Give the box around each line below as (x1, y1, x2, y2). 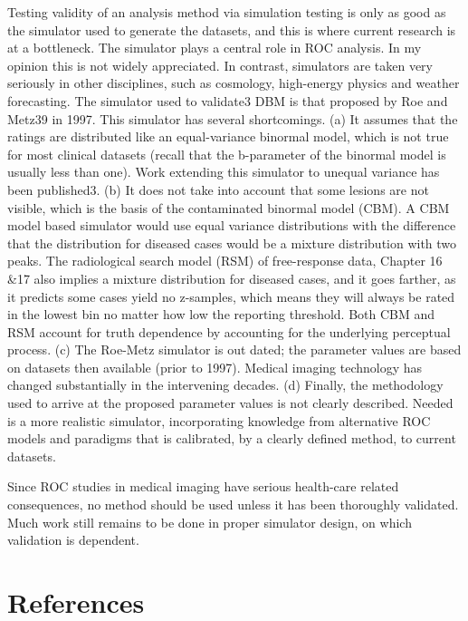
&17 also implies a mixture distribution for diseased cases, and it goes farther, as (7, 268, 456, 287)
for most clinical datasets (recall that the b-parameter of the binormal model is (7, 144, 446, 163)
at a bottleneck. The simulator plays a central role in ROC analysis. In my (7, 38, 422, 57)
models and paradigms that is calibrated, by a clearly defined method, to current (7, 429, 456, 448)
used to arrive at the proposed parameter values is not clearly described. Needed (7, 393, 454, 412)
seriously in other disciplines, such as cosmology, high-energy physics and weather (7, 73, 460, 92)
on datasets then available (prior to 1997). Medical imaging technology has (7, 357, 423, 376)
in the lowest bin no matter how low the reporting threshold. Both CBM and (7, 305, 435, 324)
